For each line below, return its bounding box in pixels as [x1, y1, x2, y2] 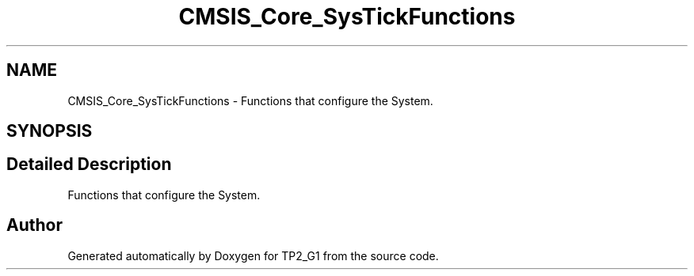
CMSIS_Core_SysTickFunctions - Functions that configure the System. [67, 93, 433, 108]
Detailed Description [6, 154, 172, 175]
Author [6, 215, 63, 236]
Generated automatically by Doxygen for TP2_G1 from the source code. [67, 248, 439, 263]
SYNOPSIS [6, 121, 93, 142]
